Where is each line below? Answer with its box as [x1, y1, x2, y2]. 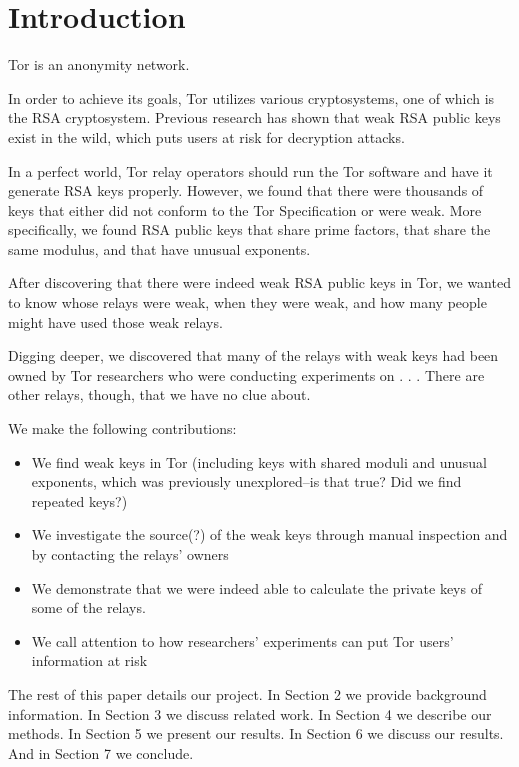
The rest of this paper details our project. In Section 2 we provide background [8, 683, 487, 704]
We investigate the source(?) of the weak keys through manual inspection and [31, 524, 508, 545]
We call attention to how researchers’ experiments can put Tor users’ [31, 630, 454, 651]
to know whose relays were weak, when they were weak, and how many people [8, 292, 487, 313]
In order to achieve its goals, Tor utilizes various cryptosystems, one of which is [8, 87, 495, 108]
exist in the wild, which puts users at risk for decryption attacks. [8, 126, 405, 147]
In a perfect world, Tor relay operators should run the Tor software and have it [8, 160, 493, 181]
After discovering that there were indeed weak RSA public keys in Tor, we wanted [8, 272, 511, 293]
